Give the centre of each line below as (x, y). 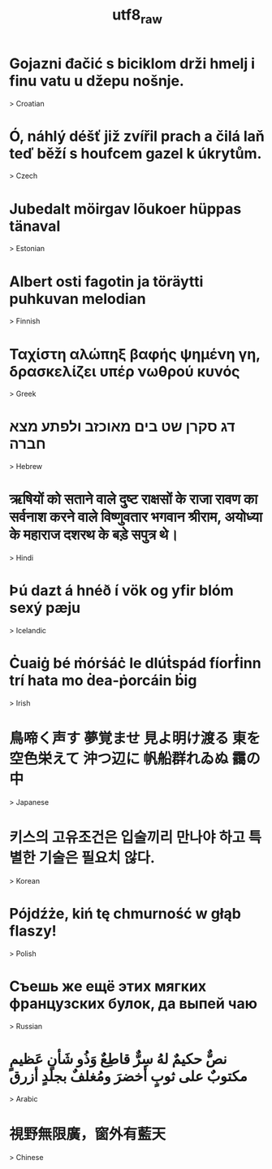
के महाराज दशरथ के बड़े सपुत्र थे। (93, 535)
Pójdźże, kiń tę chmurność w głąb (125, 914)
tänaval (35, 226)
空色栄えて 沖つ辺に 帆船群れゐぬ (119, 759)
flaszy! (33, 931)
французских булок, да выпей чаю (134, 1004)
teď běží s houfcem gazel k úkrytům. (136, 153)
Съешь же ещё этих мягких (108, 986)
